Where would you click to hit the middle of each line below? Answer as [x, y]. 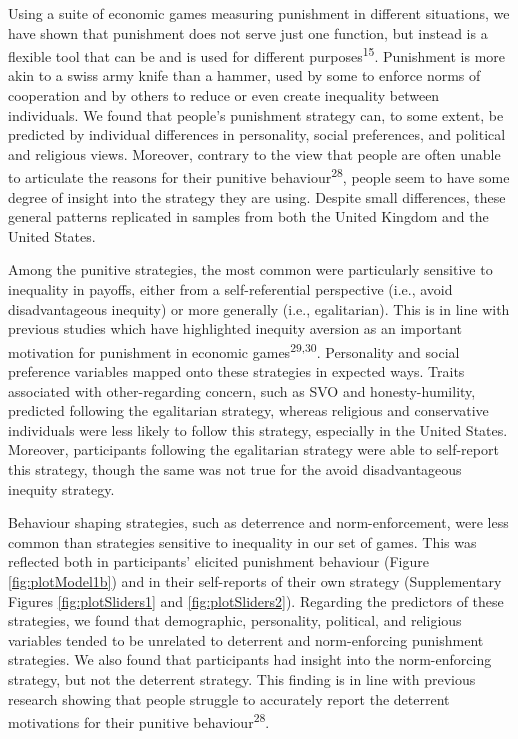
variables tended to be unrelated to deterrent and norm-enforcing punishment [246, 639]
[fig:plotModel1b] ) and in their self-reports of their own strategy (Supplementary [255, 581]
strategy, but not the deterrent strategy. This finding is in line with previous [242, 678]
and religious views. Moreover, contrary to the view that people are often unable [254, 153]
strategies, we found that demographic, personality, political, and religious [235, 620]
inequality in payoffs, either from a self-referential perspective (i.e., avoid [230, 289]
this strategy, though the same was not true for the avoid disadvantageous [235, 469]
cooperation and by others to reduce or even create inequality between [224, 95]
